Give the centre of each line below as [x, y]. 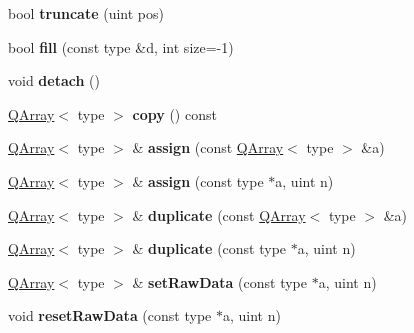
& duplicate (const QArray [219, 214]
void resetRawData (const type [110, 315]
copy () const [174, 113]
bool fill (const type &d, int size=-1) [121, 46]
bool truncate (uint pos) [86, 13]
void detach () [54, 80]
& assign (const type [198, 180]
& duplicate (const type [209, 248]
